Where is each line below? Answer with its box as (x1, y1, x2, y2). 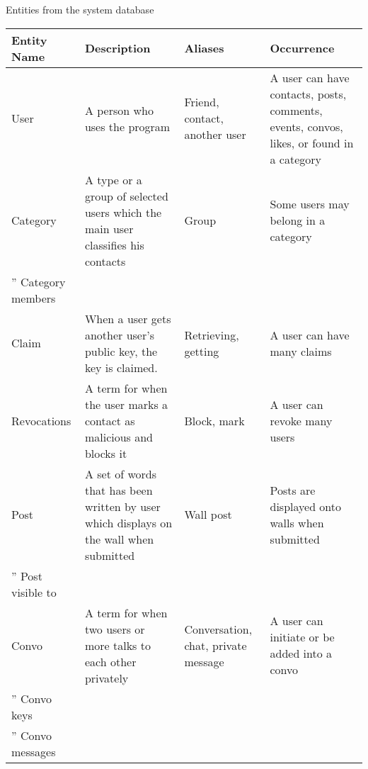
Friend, (184, 94, 219, 111)
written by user (84, 498, 161, 515)
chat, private (184, 636, 247, 653)
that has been (84, 481, 153, 498)
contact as (84, 412, 135, 429)
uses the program (84, 118, 171, 135)
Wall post (184, 506, 232, 523)
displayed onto (270, 498, 342, 515)
